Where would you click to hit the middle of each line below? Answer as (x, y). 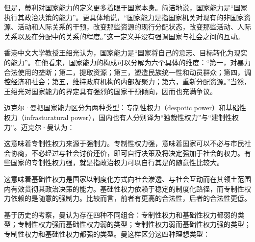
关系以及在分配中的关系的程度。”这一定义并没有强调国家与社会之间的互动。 (124, 36)
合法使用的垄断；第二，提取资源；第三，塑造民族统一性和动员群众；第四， (124, 72)
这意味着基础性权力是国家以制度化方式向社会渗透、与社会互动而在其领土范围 (127, 179)
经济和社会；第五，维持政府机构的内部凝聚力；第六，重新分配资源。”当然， (131, 82)
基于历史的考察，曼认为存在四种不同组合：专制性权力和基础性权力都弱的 (121, 214)
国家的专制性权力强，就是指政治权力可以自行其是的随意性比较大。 (117, 162)
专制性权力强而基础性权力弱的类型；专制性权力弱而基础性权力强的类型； (134, 224)
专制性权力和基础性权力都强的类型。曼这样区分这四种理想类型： (107, 233)
